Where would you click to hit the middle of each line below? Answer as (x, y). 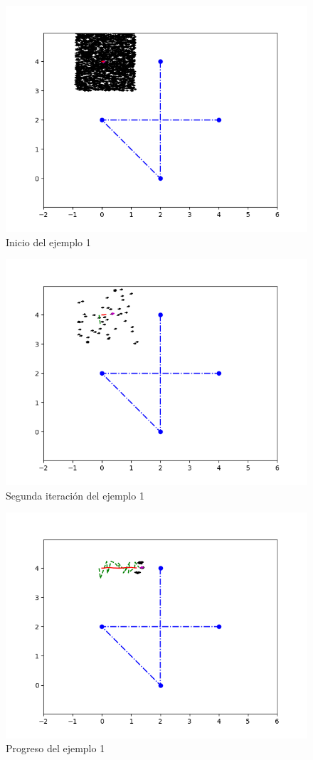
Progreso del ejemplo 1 (55, 748)
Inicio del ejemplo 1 (48, 242)
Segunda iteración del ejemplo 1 (75, 495)
